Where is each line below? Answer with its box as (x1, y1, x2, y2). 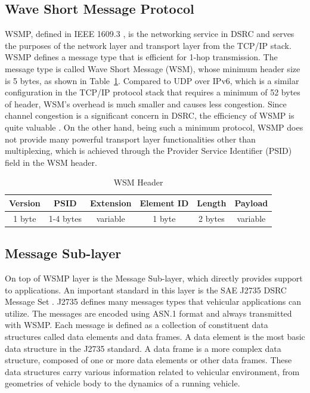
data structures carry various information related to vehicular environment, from (5, 365, 300, 377)
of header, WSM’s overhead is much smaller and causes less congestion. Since (5, 97, 287, 110)
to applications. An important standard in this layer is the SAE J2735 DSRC (5, 283, 287, 296)
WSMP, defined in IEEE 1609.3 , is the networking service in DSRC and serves (5, 27, 294, 40)
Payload (234, 196, 268, 209)
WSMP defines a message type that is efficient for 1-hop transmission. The (5, 51, 278, 63)
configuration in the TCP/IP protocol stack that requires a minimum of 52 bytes (5, 86, 300, 98)
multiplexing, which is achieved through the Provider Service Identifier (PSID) (5, 144, 292, 157)
